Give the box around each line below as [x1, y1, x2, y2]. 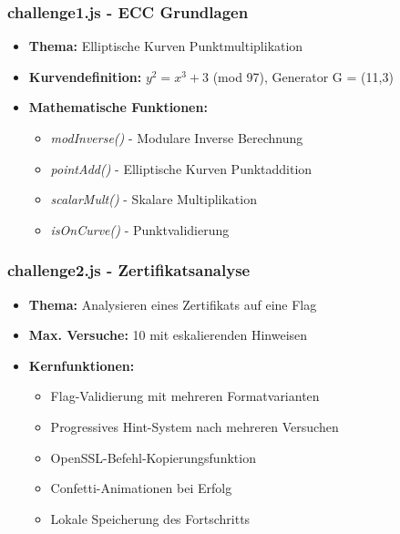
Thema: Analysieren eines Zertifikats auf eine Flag [28, 294, 317, 313]
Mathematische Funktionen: [28, 98, 208, 117]
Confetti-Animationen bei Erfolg [50, 478, 232, 498]
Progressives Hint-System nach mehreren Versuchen [50, 416, 339, 436]
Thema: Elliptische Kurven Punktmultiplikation [28, 36, 303, 56]
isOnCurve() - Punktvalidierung [50, 220, 230, 239]
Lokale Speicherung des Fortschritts [50, 508, 251, 528]
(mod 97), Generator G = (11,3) [212, 67, 394, 86]
